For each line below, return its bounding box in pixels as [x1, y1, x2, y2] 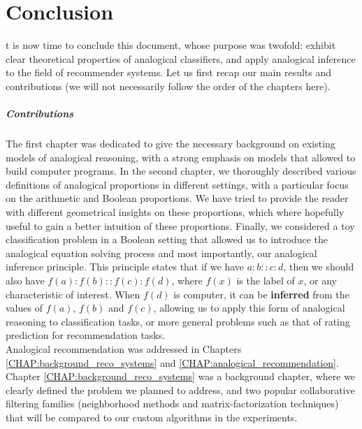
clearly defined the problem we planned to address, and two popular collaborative [6, 382, 355, 397]
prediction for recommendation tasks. [6, 328, 166, 342]
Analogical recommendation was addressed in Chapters [6, 341, 242, 356]
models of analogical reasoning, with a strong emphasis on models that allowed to [6, 150, 356, 164]
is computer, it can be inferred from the [173, 286, 349, 301]
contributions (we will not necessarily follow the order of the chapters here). [6, 78, 331, 93]
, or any [303, 273, 337, 287]
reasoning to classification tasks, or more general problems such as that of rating [6, 314, 350, 328]
